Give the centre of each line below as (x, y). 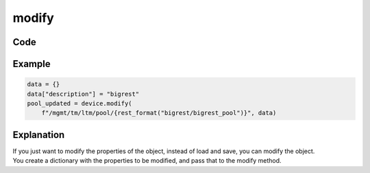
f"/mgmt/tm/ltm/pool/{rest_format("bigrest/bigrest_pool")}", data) (159, 113)
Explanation (39, 134)
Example (32, 64)
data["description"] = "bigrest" (83, 94)
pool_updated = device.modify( (80, 103)
